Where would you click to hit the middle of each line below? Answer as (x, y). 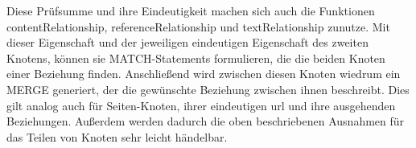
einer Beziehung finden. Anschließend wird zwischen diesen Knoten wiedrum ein (204, 74)
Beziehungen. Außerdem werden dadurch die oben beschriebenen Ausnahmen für (206, 121)
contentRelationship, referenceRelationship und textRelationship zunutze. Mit (198, 26)
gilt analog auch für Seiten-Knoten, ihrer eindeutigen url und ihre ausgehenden (201, 105)
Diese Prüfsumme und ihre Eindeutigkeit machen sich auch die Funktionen (191, 10)
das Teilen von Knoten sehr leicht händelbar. (117, 136)
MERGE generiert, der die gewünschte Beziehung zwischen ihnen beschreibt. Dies (208, 89)
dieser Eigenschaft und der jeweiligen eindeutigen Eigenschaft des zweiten (187, 42)
